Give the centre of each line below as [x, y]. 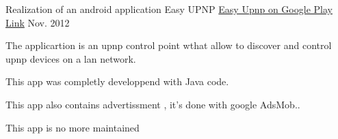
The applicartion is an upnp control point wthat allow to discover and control [169, 45]
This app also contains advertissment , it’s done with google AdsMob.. [153, 104]
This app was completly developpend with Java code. [117, 81]
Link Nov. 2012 [38, 22]
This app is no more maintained [73, 127]
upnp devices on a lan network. [71, 58]
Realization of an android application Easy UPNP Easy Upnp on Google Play [169, 9]
